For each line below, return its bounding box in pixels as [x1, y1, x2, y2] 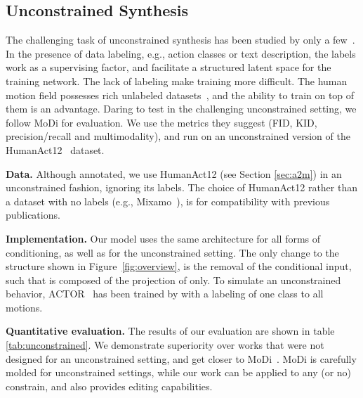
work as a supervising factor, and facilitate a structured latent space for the [6, 60, 331, 75]
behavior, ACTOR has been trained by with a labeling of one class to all [6, 286, 324, 301]
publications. [6, 207, 60, 222]
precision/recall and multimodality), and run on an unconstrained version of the [6, 129, 350, 143]
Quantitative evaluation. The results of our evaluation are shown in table [6, 323, 335, 338]
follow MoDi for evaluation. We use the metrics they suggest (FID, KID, [6, 115, 317, 129]
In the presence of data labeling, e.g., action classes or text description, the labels [6, 46, 356, 60]
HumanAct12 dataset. [6, 142, 105, 157]
